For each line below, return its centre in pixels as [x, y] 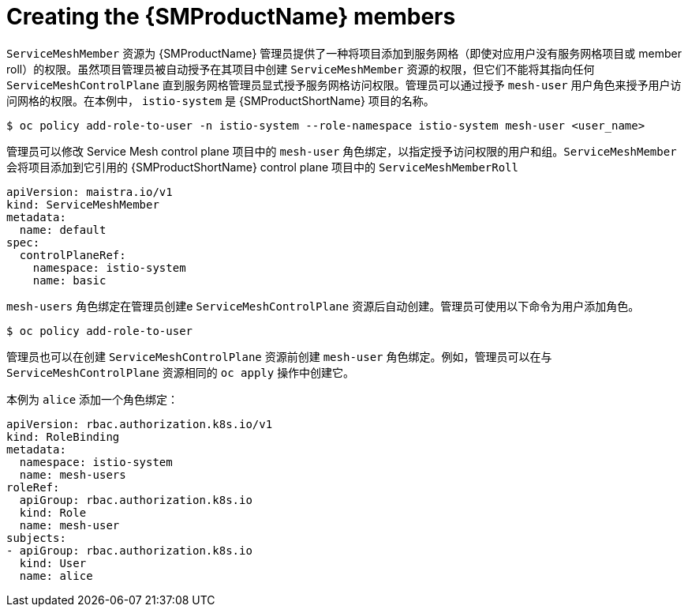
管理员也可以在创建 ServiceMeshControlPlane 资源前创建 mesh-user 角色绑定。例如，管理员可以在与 [279, 356]
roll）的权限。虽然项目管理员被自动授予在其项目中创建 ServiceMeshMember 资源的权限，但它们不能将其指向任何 [301, 69]
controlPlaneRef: [73, 255]
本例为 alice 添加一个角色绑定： [93, 399]
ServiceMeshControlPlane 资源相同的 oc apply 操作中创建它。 [181, 372]
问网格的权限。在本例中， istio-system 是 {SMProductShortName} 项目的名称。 [221, 100]
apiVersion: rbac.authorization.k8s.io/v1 [140, 424]
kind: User [53, 563]
